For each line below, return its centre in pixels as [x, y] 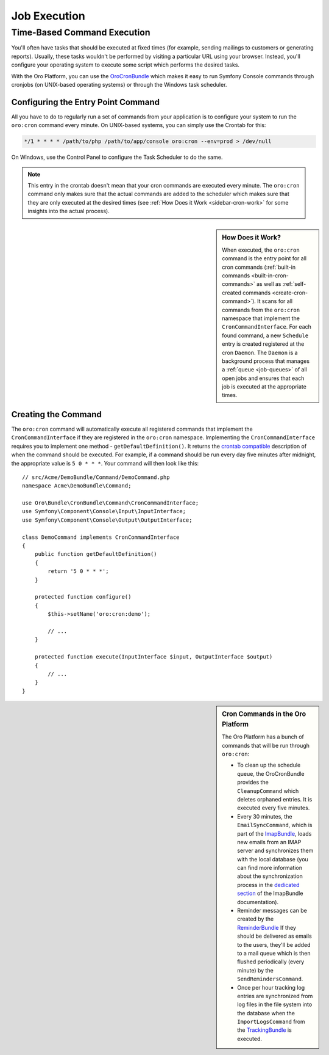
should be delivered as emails [274, 936]
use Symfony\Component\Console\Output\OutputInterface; [107, 520]
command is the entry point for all [264, 258]
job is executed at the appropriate [264, 387]
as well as [269, 284]
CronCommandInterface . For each [267, 327]
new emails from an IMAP [269, 842]
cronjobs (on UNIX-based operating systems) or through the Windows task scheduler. [119, 84]
